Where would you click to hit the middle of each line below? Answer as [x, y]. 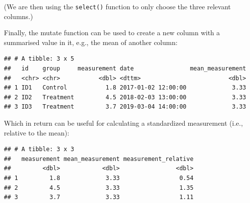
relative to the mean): [37, 132]
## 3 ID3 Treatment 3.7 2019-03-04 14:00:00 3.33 [125, 107]
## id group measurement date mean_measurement [125, 69]
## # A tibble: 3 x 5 [39, 59]
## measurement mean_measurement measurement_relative [99, 159]
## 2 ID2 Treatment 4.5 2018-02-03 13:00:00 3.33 [125, 97]
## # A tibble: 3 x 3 [39, 149]
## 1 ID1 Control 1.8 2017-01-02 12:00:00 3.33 [125, 88]
